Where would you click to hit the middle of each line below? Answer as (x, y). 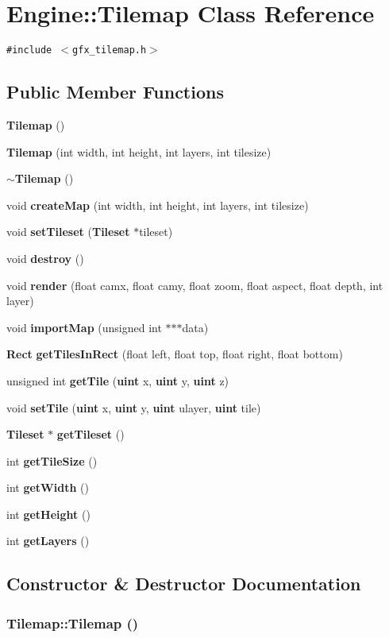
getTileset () (91, 434)
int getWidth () (48, 487)
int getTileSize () (52, 460)
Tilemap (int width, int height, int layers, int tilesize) (139, 151)
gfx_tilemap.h (110, 50)
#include (29, 50)
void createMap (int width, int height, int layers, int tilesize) (158, 205)
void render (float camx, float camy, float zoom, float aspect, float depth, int (195, 285)
